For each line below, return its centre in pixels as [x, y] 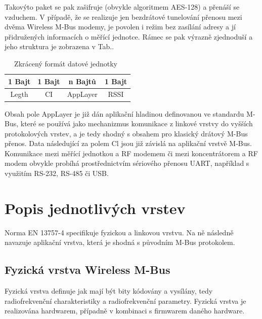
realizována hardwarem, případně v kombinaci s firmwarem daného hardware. [125, 311]
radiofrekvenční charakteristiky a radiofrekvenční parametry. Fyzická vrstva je [125, 300]
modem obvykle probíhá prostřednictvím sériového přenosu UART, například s [127, 163]
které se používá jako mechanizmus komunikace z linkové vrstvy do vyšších [137, 123]
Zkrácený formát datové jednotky [66, 63]
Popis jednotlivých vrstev [95, 208]
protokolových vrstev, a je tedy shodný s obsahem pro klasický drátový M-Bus [126, 133]
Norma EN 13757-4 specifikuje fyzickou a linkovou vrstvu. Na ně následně [119, 232]
